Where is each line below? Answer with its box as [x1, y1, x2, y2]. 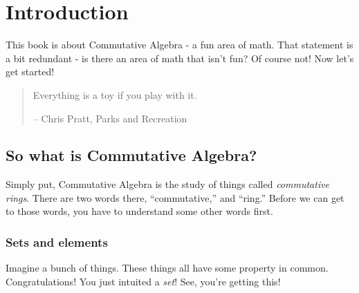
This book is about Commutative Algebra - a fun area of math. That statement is [6, 37, 353, 52]
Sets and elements [6, 234, 108, 250]
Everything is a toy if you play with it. [33, 87, 197, 102]
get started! [6, 64, 55, 79]
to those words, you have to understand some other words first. [6, 204, 273, 218]
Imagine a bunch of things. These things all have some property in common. [6, 261, 329, 275]
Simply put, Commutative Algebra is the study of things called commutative [6, 177, 330, 191]
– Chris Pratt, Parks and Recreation [33, 111, 187, 125]
